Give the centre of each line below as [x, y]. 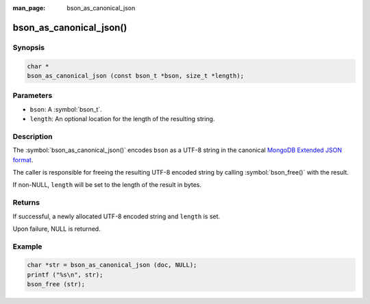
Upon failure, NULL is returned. [57, 229]
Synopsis [28, 47]
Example [27, 246]
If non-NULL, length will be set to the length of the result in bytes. [107, 185]
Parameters [33, 96]
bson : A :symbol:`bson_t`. [66, 109]
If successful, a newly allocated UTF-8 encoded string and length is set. [116, 216]
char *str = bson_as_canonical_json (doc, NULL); [112, 265]
